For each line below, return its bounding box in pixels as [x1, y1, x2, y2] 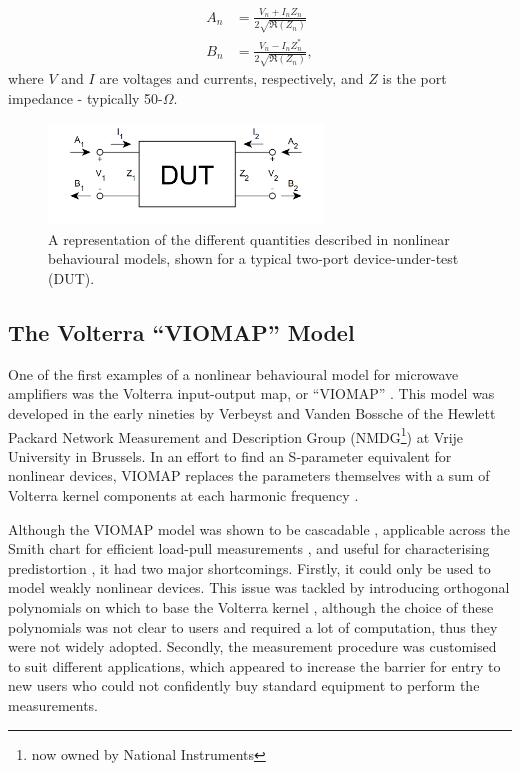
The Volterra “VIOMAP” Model [8, 316, 355, 347]
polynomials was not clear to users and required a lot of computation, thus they [8, 616, 498, 637]
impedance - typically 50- [8, 88, 163, 109]
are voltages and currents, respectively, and [99, 68, 364, 89]
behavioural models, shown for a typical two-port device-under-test [48, 248, 459, 269]
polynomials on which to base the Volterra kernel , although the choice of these [8, 596, 494, 617]
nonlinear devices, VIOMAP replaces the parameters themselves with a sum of [8, 465, 490, 486]
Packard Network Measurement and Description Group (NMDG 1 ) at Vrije [8, 423, 464, 447]
